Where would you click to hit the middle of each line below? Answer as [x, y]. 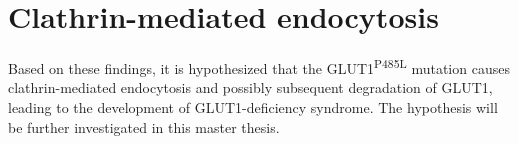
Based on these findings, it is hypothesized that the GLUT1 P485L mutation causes [259, 66]
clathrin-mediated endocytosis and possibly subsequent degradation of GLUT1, [250, 87]
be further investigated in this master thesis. [144, 126]
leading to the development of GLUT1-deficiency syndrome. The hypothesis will [253, 106]
